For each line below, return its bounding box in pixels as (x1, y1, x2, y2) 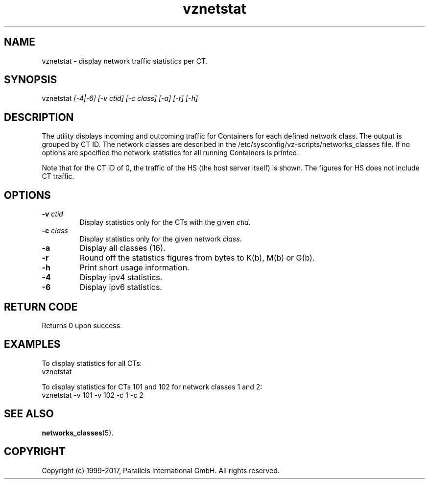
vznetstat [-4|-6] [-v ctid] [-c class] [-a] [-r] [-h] (42, 94, 198, 103)
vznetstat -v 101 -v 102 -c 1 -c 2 (42, 390, 143, 399)
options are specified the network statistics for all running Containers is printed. (42, 148, 299, 157)
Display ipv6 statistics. (79, 282, 162, 292)
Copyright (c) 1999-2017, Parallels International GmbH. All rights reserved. (42, 466, 280, 475)
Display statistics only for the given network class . (79, 235, 242, 243)
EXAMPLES (4, 338, 61, 351)
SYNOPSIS (4, 73, 57, 86)
